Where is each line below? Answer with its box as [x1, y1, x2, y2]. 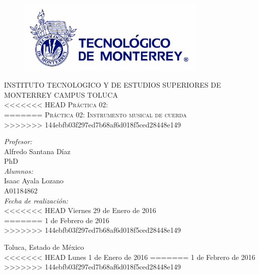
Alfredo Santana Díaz [4, 146, 71, 156]
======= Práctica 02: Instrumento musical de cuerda [4, 109, 187, 119]
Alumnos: [4, 165, 33, 176]
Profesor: [4, 136, 32, 147]
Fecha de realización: [4, 195, 69, 205]
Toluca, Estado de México [4, 242, 84, 252]
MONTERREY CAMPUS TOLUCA [4, 89, 118, 100]
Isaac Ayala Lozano [4, 175, 64, 186]
